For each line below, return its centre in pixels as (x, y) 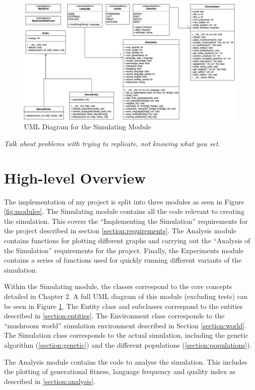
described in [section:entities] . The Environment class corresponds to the (114, 316)
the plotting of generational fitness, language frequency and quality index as (120, 371)
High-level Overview (75, 177)
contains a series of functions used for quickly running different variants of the (123, 260)
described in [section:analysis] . (50, 381)
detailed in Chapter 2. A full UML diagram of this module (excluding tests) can (126, 296)
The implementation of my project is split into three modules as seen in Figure (124, 201)
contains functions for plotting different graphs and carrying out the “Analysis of (127, 240)
